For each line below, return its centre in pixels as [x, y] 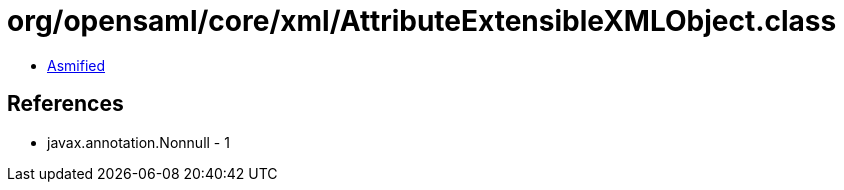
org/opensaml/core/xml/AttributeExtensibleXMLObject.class [422, 21]
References [65, 104]
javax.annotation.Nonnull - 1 [138, 142]
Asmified [76, 65]
